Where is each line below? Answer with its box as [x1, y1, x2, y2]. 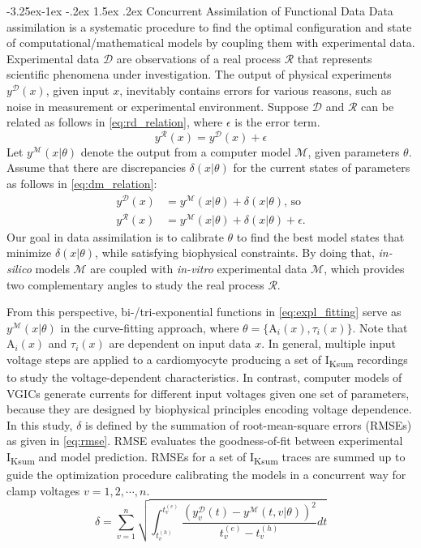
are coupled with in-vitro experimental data [90, 260, 307, 277]
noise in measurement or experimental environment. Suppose [6, 97, 309, 114]
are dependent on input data [109, 335, 251, 352]
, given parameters [307, 143, 400, 160]
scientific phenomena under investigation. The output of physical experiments [6, 66, 392, 83]
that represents [297, 49, 372, 66]
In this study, [6, 416, 73, 433]
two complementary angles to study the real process [6, 276, 264, 293]
